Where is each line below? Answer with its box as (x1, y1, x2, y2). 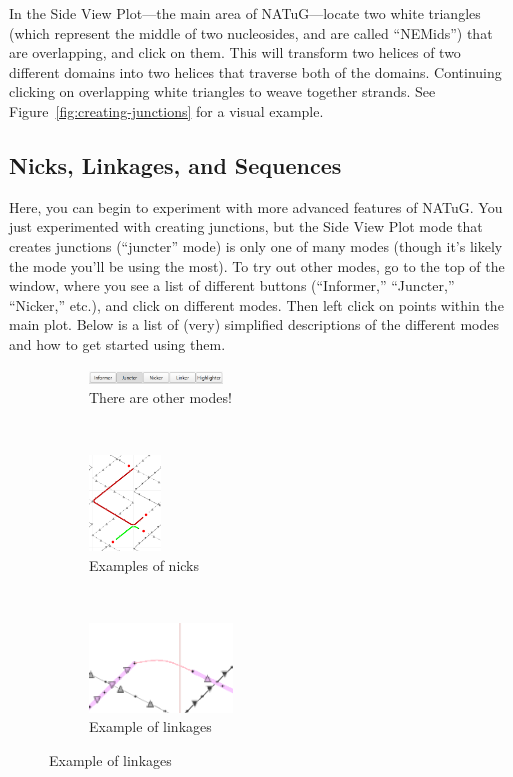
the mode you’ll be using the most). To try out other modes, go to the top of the (9, 255, 505, 276)
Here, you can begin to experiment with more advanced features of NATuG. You (9, 196, 503, 217)
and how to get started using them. (9, 333, 226, 354)
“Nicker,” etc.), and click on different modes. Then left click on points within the (9, 294, 504, 315)
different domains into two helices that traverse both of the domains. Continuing (9, 61, 502, 82)
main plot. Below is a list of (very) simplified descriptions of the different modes (9, 314, 499, 335)
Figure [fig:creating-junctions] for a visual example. (9, 100, 324, 121)
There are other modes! (89, 387, 232, 408)
